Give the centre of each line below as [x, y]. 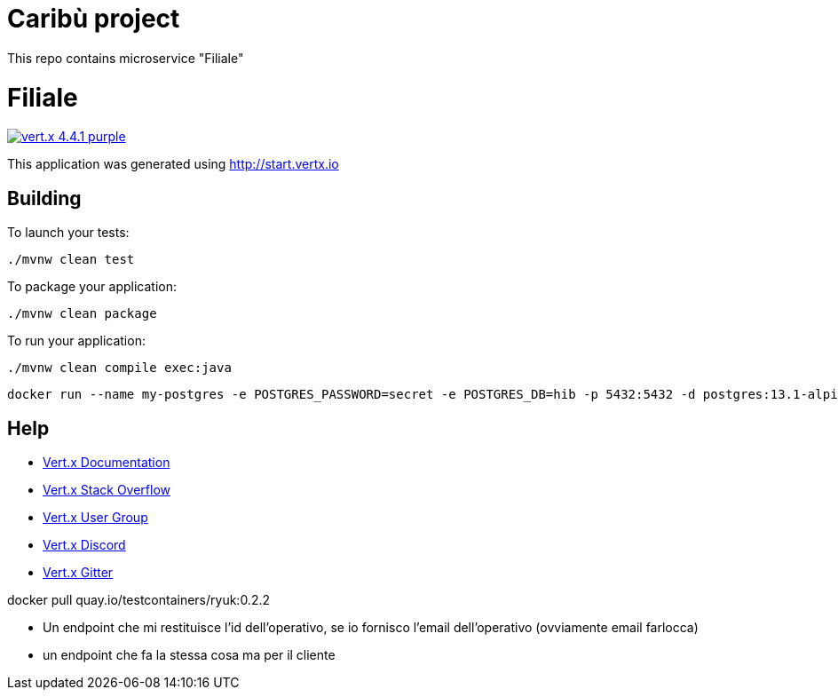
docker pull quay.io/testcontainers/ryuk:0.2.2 [139, 599]
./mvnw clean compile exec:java [119, 368]
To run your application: [76, 341]
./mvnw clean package [82, 314]
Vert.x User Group [95, 517]
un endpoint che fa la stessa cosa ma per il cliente [189, 654]
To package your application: [92, 287]
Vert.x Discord [84, 544]
